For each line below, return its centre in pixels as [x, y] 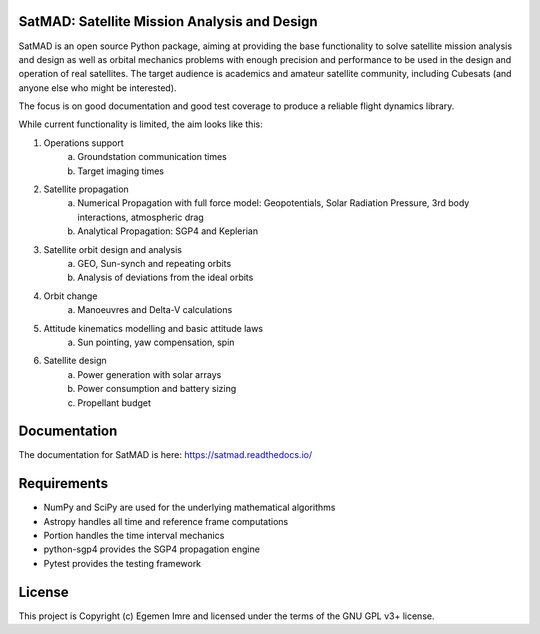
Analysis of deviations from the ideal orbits [165, 277]
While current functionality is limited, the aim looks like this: [141, 124]
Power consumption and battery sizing [157, 389]
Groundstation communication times [152, 157]
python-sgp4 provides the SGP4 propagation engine [151, 549]
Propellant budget [114, 402]
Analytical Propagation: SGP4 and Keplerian [168, 231]
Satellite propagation [86, 189]
